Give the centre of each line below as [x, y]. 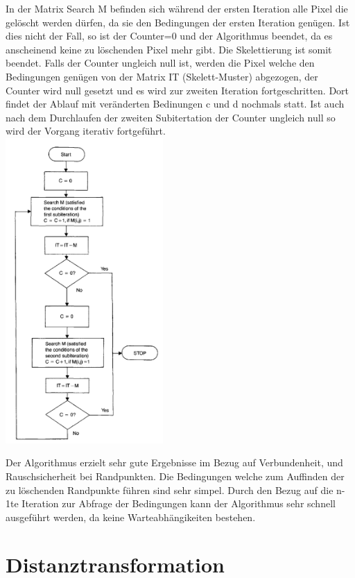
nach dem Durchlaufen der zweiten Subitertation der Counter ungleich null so [171, 117]
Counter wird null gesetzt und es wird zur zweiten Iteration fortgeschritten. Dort [177, 90]
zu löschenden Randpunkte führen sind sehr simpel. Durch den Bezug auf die [170, 490]
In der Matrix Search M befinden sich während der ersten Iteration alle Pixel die [177, 8]
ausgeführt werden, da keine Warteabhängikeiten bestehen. [131, 517]
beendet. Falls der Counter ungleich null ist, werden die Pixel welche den [160, 63]
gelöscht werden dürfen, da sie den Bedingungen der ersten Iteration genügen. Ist [178, 22]
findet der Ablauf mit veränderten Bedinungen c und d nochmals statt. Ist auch [175, 104]
